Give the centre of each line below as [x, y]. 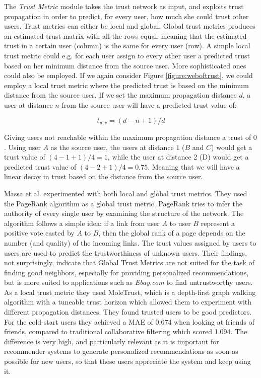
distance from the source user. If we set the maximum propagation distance [120, 95]
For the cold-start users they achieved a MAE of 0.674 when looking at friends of [129, 321]
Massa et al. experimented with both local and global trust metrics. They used [126, 193]
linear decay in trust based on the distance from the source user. [104, 176]
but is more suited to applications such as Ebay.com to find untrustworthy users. [128, 282]
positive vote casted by [39, 233]
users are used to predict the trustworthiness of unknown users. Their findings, [126, 252]
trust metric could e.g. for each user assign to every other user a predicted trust [127, 55]
